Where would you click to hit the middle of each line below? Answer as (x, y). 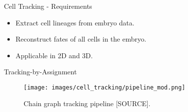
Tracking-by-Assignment (40, 72)
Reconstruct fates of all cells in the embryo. (81, 39)
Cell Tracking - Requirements (48, 6)
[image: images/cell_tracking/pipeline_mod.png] (105, 87)
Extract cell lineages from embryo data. (75, 22)
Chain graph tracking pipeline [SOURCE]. (87, 103)
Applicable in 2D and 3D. (54, 55)
